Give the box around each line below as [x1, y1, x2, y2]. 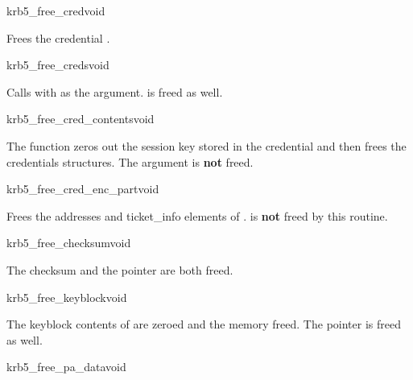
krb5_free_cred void [6, 2, 105, 19]
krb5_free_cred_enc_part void [6, 180, 159, 197]
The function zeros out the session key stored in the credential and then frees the [6, 137, 407, 154]
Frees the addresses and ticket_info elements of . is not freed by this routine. [6, 207, 388, 224]
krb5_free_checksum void [6, 234, 131, 251]
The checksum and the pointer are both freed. [6, 261, 233, 278]
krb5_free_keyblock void [6, 288, 127, 305]
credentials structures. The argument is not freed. [6, 153, 254, 170]
